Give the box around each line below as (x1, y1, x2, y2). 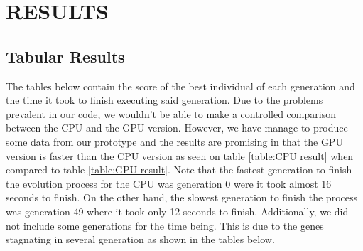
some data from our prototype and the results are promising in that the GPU (6, 134, 343, 149)
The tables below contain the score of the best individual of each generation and (6, 78, 355, 93)
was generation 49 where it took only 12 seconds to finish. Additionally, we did (6, 203, 349, 218)
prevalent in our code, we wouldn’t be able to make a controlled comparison (6, 106, 336, 121)
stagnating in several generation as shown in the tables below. (6, 232, 275, 247)
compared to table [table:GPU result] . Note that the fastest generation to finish (6, 162, 352, 177)
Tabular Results (6, 45, 125, 67)
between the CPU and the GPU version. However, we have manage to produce (6, 120, 348, 135)
